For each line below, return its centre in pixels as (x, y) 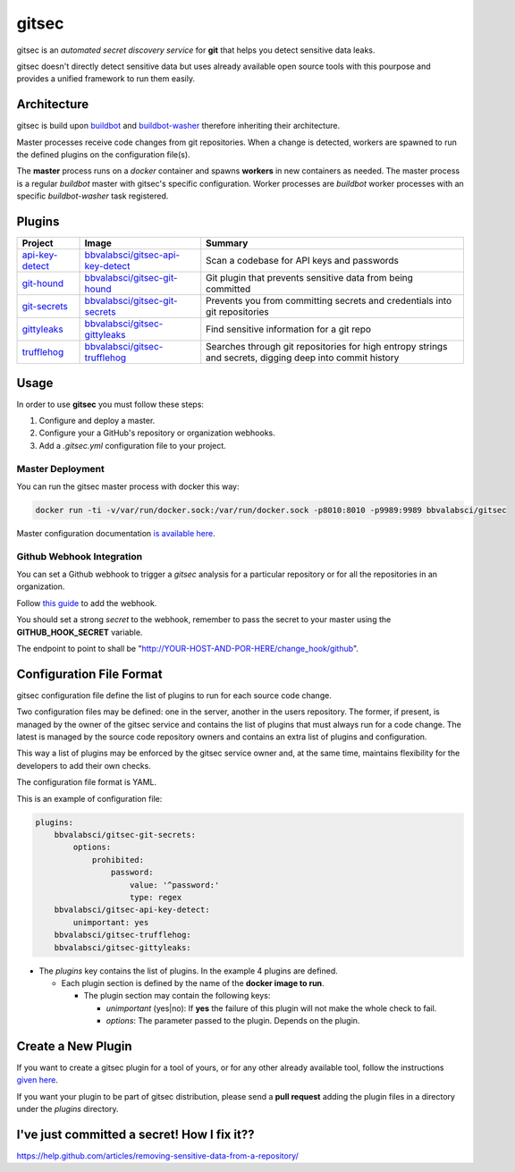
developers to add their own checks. (84, 765)
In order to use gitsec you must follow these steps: (110, 404)
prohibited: (118, 860)
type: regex (156, 897)
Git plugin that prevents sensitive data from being (309, 278)
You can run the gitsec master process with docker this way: (128, 486)
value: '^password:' (175, 885)
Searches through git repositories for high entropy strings (327, 347)
